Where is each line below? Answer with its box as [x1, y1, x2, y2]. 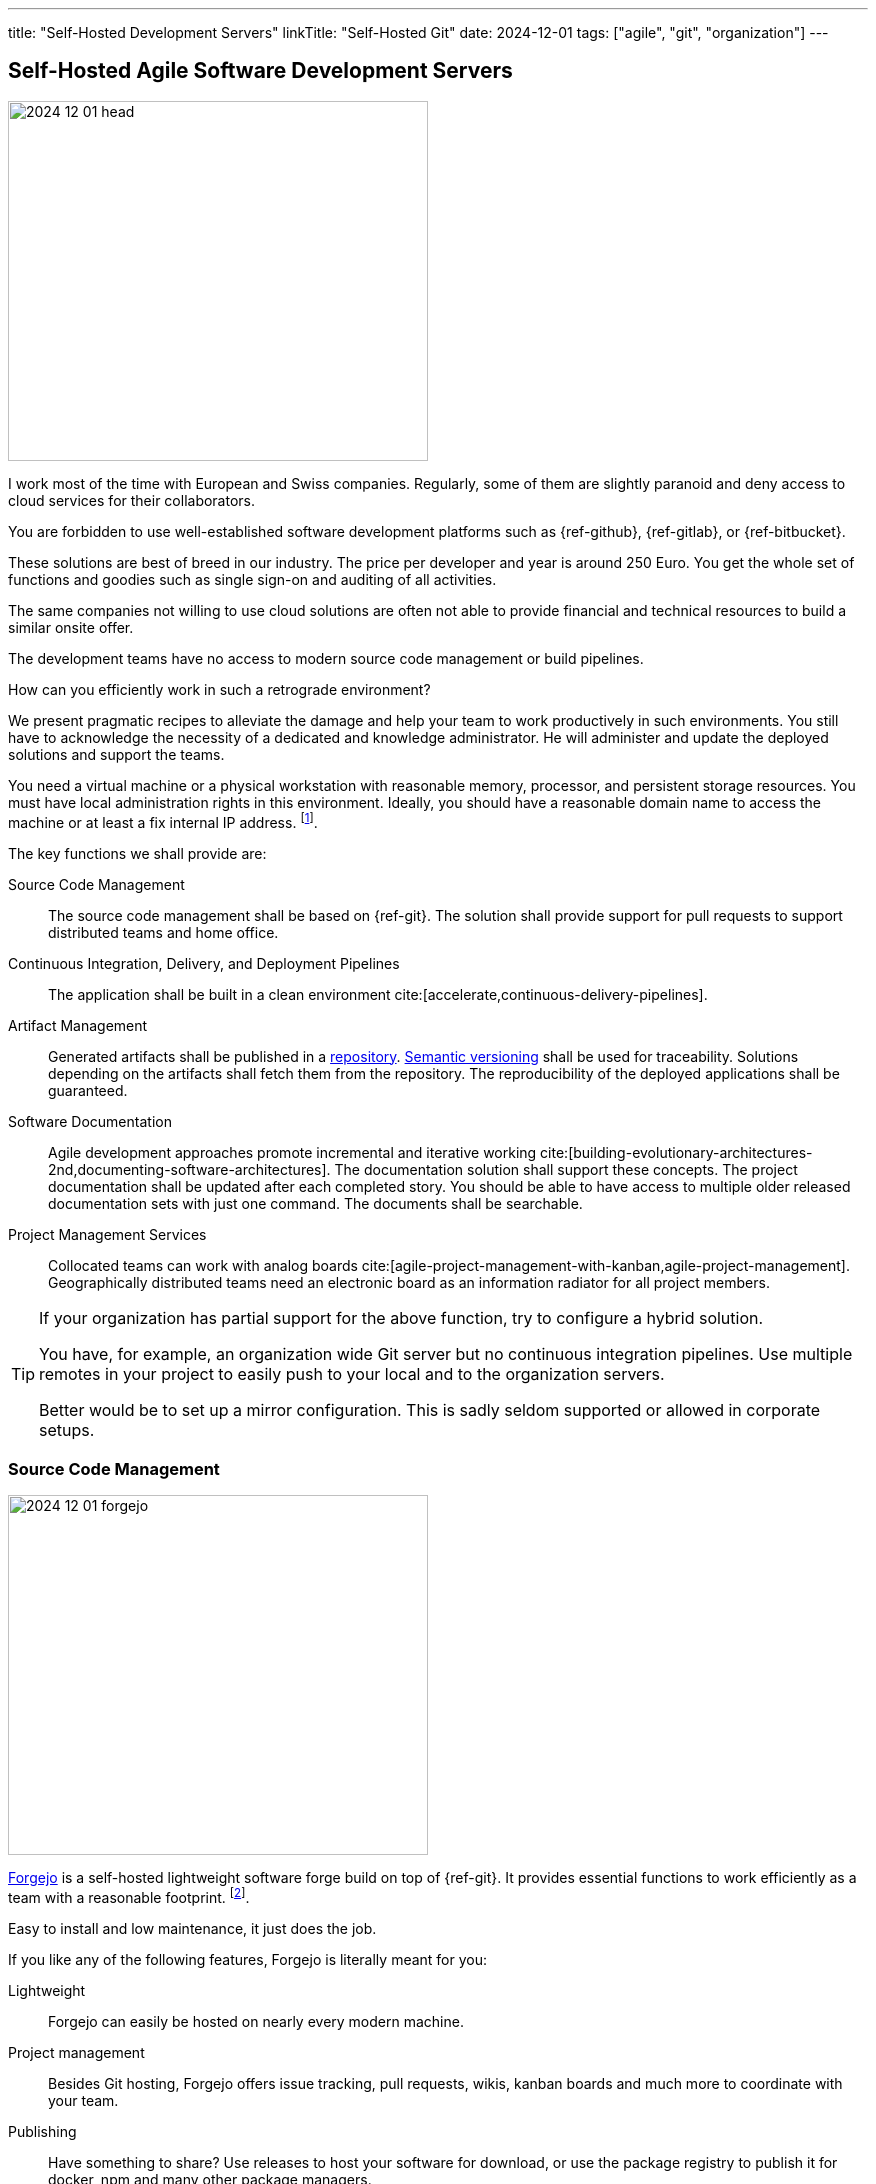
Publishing [8, 2122, 77, 2140]
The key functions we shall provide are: [8, 844, 267, 862]
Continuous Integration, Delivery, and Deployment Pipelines [8, 954, 400, 972]
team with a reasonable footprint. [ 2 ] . [8, 1886, 250, 1906]
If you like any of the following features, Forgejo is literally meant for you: [8, 1950, 488, 1968]
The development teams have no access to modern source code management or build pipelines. [8, 649, 644, 667]
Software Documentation [8, 1112, 172, 1130]
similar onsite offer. [8, 618, 134, 636]
